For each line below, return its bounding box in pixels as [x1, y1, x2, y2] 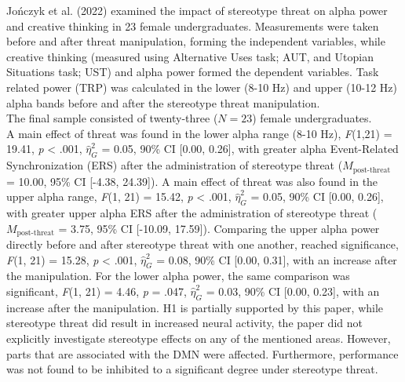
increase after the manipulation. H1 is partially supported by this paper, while [6, 299, 384, 315]
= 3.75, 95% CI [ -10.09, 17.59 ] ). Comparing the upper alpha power [58, 220, 380, 236]
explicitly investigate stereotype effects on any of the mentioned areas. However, [6, 330, 391, 346]
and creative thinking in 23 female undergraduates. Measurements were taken [6, 17, 379, 34]
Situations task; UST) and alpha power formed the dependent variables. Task [6, 64, 379, 80]
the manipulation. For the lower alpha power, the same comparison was [6, 267, 350, 284]
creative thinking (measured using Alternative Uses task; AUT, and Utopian [6, 48, 374, 64]
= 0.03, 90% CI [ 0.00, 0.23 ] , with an [206, 283, 380, 300]
